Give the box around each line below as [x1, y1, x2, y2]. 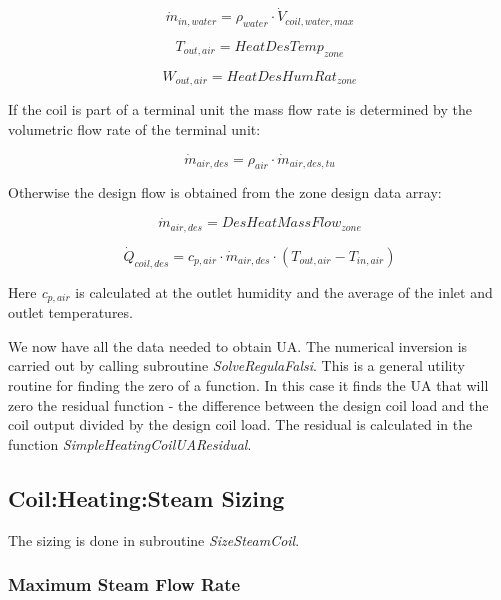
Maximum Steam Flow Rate [8, 572, 241, 597]
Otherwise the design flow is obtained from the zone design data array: [8, 182, 442, 203]
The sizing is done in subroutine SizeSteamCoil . [8, 529, 300, 550]
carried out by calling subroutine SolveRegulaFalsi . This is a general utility [8, 355, 465, 376]
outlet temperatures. [8, 302, 133, 323]
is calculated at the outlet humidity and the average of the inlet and [75, 281, 493, 302]
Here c [8, 281, 48, 302]
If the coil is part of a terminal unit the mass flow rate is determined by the [8, 99, 472, 120]
